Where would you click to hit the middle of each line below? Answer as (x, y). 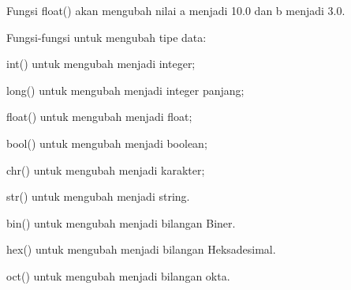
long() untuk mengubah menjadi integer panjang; (125, 90)
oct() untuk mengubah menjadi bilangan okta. (118, 275)
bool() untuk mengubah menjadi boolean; (107, 143)
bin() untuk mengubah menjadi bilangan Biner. (121, 222)
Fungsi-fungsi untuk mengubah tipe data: (106, 37)
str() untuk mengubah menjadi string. (98, 196)
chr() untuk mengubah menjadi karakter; (106, 169)
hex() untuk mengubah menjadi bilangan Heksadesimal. (141, 249)
